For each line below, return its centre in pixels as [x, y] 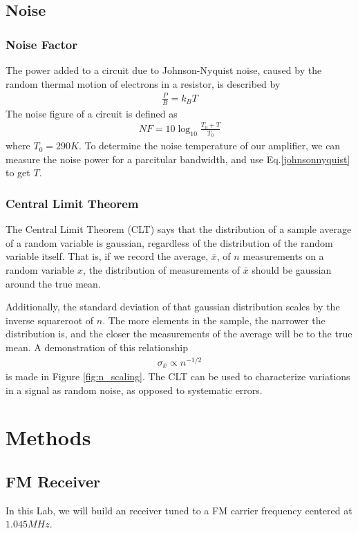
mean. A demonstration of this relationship [97, 347]
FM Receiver [53, 481]
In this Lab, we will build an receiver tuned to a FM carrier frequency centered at [179, 510]
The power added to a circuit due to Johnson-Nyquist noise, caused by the [164, 70]
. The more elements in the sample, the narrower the [214, 320]
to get [18, 172]
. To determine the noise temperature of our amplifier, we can [209, 146]
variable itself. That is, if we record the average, [107, 256]
